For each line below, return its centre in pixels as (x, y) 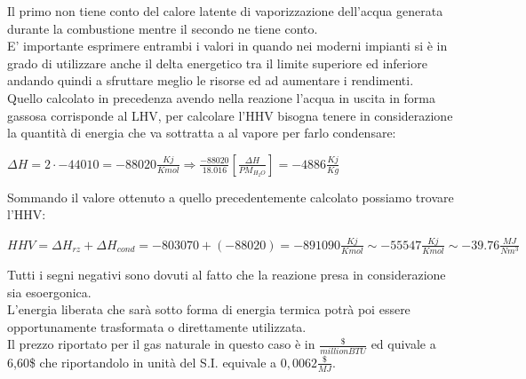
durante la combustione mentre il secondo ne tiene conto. (163, 28)
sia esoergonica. (49, 292)
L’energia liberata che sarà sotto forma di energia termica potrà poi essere (209, 309)
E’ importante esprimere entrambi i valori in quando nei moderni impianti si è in (227, 46)
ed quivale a (403, 344)
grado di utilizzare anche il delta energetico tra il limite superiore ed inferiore (217, 63)
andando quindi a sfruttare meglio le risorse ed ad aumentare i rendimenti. (211, 80)
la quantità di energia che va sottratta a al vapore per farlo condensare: (202, 133)
